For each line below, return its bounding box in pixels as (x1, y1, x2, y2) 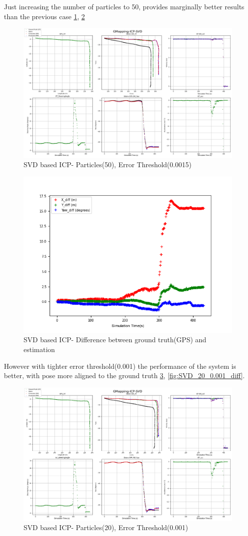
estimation (24, 344, 55, 354)
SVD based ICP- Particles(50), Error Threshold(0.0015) (24, 159, 192, 170)
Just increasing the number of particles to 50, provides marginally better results (4, 1, 245, 11)
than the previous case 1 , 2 (4, 11, 85, 21)
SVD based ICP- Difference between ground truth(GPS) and (24, 334, 207, 345)
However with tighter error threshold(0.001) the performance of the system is (4, 360, 236, 371)
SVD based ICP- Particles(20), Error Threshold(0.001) (24, 522, 188, 533)
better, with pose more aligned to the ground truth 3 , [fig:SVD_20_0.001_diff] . (4, 370, 245, 381)
